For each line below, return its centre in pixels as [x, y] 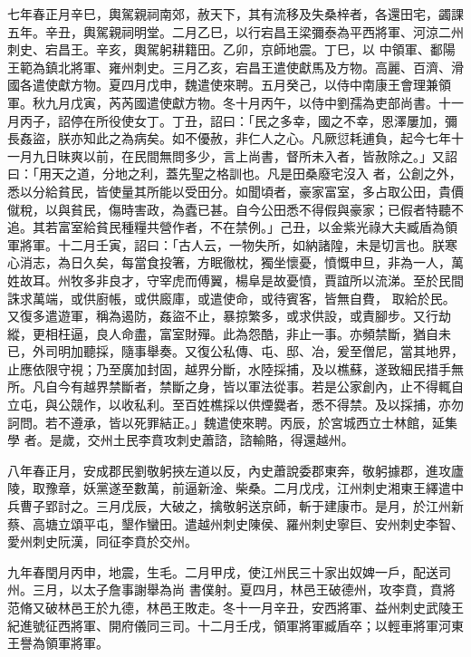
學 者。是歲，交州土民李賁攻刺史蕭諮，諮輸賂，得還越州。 [181, 440]
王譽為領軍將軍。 [58, 643]
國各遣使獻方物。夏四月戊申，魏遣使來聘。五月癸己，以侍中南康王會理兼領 [229, 85]
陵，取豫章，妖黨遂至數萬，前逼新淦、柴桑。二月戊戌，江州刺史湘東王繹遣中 [235, 488]
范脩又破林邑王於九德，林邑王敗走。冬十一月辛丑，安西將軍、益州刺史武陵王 [235, 607]
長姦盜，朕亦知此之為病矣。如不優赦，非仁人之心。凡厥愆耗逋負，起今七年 [229, 138]
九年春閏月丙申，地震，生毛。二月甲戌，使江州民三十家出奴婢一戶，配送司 [229, 571]
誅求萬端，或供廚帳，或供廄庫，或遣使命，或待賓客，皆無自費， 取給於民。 [231, 298]
